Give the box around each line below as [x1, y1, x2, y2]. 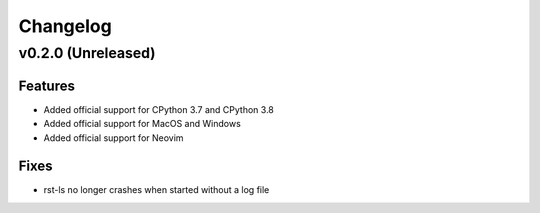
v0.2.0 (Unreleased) [18, 44, 156, 62]
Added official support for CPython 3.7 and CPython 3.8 [43, 103, 275, 115]
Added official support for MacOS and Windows [43, 118, 242, 130]
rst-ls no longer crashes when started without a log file [43, 184, 270, 196]
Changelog [18, 15, 112, 37]
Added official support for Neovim [43, 131, 184, 144]
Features [18, 77, 75, 94]
